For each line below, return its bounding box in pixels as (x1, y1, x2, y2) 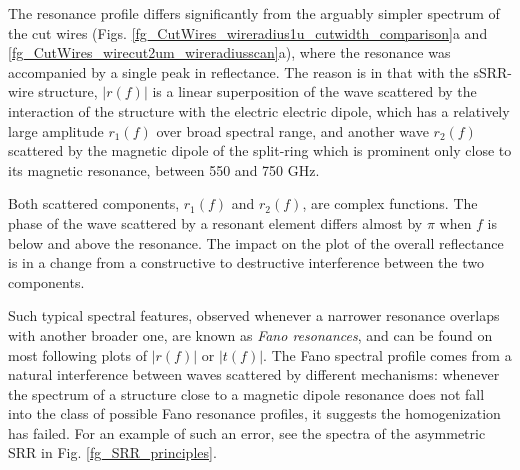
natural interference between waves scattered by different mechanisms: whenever (8, 364, 500, 385)
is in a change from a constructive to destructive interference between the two (8, 252, 484, 273)
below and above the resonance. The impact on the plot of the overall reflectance (8, 232, 504, 253)
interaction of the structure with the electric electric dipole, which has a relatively (8, 100, 510, 121)
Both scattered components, (8, 193, 180, 214)
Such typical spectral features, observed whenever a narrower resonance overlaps (8, 305, 500, 326)
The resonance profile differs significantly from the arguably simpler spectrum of (8, 3, 500, 23)
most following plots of (8, 344, 147, 365)
